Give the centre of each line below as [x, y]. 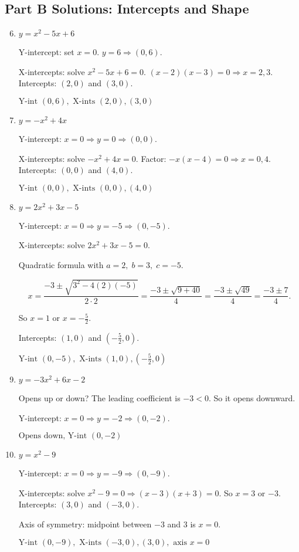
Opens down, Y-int [53, 436]
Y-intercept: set [46, 52]
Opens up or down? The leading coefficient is [99, 397]
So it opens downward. [254, 397]
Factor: [154, 158]
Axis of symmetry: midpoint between [85, 524]
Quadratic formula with [61, 264]
